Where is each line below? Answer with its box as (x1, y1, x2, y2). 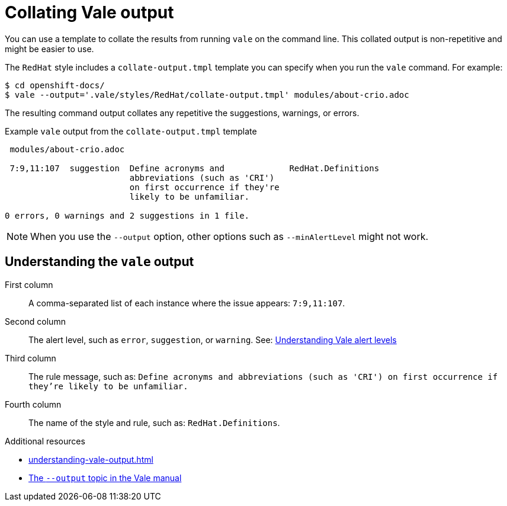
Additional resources (5, 435, 85, 446)
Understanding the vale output (5, 254, 194, 270)
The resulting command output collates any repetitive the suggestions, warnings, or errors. (5, 107, 360, 118)
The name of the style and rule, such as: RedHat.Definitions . (28, 417, 280, 428)
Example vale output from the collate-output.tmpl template (5, 126, 257, 136)
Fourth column (5, 399, 62, 409)
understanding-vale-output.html (28, 454, 153, 465)
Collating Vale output (5, 2, 174, 23)
